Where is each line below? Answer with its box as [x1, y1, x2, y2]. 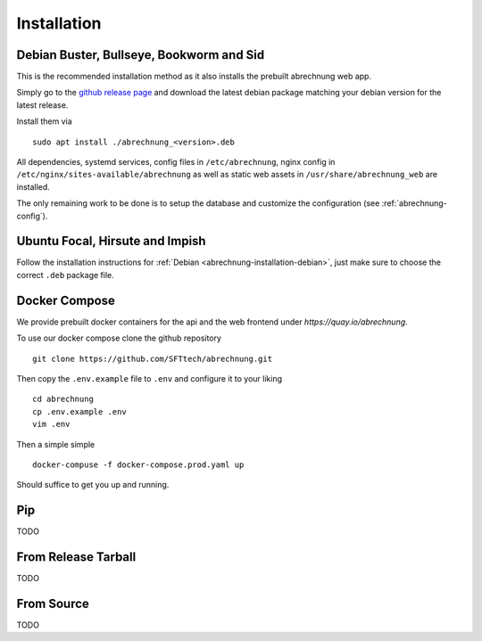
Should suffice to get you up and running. [16, 480, 170, 490]
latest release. [16, 99, 69, 111]
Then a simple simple [16, 439, 96, 449]
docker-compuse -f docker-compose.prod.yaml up [32, 459, 245, 470]
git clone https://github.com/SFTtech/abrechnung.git [32, 353, 272, 364]
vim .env [32, 419, 71, 430]
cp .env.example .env [32, 407, 127, 416]
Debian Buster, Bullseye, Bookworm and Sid [16, 47, 265, 62]
